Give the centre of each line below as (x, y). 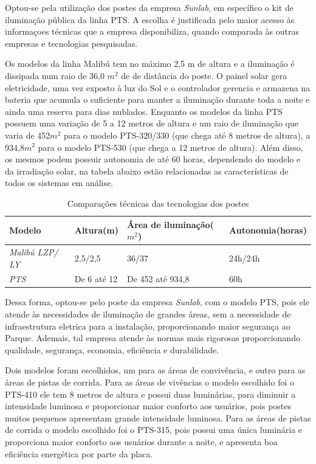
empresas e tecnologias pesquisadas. (71, 43)
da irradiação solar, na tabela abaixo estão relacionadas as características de (147, 171)
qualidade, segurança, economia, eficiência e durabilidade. (112, 349)
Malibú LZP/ (34, 251)
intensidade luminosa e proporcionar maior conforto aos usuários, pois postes (148, 406)
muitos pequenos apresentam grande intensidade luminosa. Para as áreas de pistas (158, 417)
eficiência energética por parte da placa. (79, 453)
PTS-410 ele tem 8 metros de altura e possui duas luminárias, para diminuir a (150, 394)
